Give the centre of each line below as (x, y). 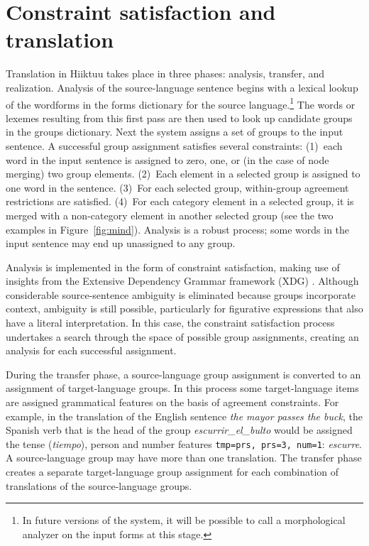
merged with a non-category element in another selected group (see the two (170, 215)
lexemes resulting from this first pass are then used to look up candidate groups (179, 118)
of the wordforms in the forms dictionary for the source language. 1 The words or (181, 103)
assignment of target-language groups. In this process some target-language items (182, 388)
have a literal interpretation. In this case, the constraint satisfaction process (170, 323)
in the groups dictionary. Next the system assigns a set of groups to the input (175, 132)
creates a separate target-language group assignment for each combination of (172, 472)
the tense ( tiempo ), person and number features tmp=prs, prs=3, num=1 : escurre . (184, 443)
